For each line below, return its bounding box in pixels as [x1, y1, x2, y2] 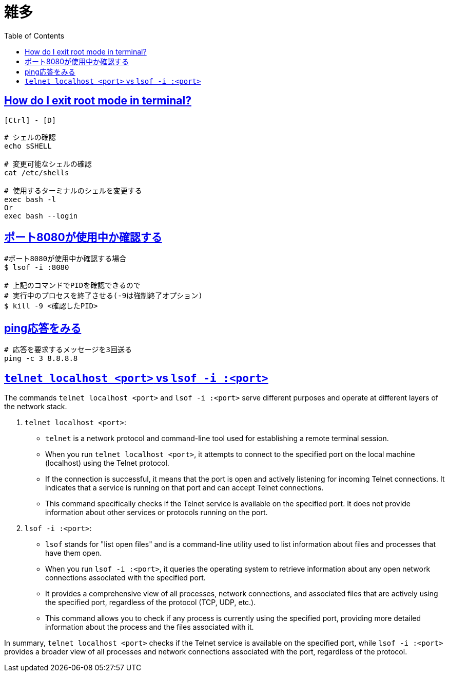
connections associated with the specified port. [45, 573, 206, 582]
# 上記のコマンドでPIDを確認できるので [4, 281, 141, 290]
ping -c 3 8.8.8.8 [4, 354, 78, 363]
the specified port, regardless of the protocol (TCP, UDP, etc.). [45, 598, 256, 607]
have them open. [45, 549, 102, 558]
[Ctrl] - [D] [4, 116, 56, 124]
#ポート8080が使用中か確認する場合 [4, 254, 127, 263]
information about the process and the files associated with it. [45, 623, 254, 632]
